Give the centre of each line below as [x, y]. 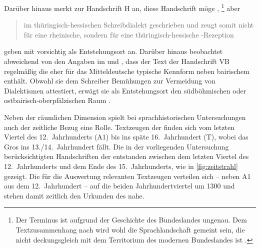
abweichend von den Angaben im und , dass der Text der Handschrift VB [117, 61]
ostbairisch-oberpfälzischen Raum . [57, 100]
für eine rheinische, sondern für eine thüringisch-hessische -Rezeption [129, 34]
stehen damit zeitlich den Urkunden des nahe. [74, 195]
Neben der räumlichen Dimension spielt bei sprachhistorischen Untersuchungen [125, 117]
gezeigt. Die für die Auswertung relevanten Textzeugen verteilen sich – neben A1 [127, 176]
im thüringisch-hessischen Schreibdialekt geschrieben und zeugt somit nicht [139, 25]
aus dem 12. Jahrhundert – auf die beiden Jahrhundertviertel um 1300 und [119, 186]
